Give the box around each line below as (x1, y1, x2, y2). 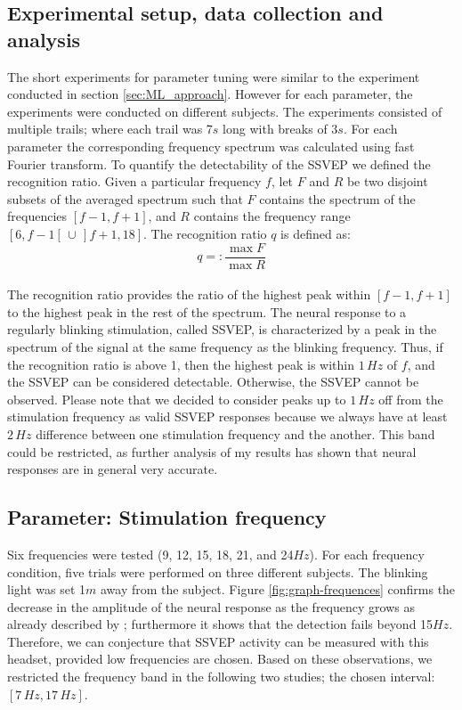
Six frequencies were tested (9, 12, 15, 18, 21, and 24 (7, 544, 294, 563)
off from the (378, 389, 443, 408)
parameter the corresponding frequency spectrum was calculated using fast (7, 136, 415, 155)
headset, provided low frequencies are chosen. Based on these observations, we (7, 649, 433, 668)
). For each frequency (309, 544, 425, 563)
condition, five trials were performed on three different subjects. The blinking (7, 562, 428, 581)
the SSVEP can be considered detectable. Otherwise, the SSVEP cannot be (7, 372, 419, 391)
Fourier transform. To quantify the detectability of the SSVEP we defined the (7, 154, 431, 173)
